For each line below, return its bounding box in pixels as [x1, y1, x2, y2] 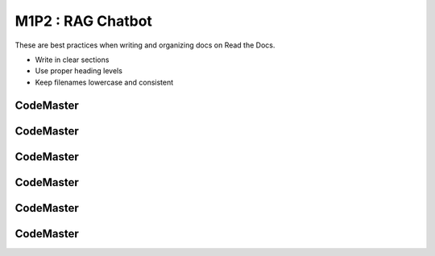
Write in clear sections [35, 55, 110, 64]
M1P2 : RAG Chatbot [14, 12, 153, 30]
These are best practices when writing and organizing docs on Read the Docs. [14, 40, 275, 50]
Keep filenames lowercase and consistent [35, 77, 174, 87]
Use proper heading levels [35, 66, 122, 76]
